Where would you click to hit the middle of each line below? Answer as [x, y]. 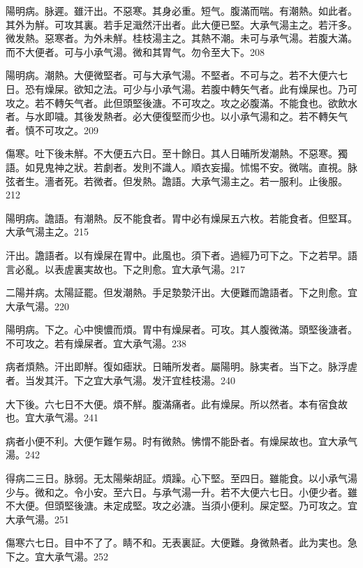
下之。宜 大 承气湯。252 [57, 556]
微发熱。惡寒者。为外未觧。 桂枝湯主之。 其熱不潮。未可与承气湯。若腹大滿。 [181, 38]
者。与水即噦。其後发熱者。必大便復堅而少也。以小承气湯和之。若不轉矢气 [177, 116]
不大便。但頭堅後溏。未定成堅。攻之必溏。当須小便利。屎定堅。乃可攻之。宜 [181, 505]
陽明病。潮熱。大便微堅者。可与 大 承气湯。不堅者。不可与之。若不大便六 [172, 75]
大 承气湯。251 [37, 519]
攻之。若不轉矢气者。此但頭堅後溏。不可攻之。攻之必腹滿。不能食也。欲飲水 [181, 102]
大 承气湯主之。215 [47, 232]
